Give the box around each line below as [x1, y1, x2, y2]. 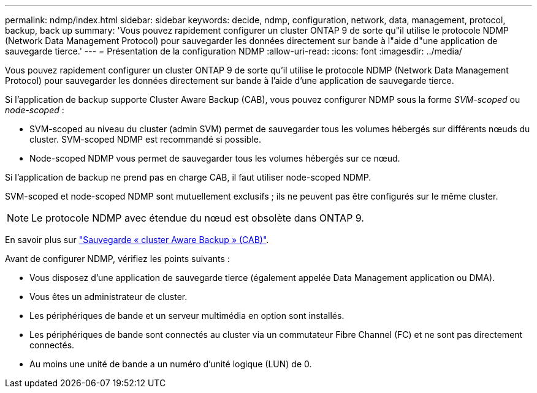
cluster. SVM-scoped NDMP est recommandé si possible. [29, 134, 261, 144]
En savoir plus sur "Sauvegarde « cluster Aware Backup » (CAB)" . [5, 234, 269, 245]
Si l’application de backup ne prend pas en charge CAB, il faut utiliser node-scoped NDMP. [5, 172, 371, 182]
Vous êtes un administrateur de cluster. [29, 291, 188, 302]
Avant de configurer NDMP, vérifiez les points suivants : [5, 253, 230, 264]
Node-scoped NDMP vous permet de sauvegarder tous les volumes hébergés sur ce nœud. [29, 153, 400, 163]
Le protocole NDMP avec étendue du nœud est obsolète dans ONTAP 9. [31, 212, 364, 224]
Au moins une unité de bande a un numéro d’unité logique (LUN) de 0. [29, 359, 312, 369]
